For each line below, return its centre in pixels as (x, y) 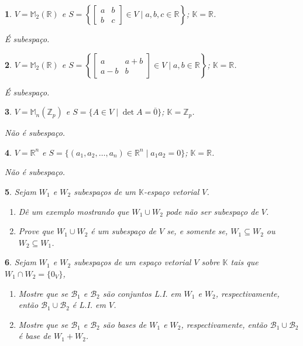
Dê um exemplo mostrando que (74, 211)
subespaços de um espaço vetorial (132, 262)
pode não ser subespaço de (212, 211)
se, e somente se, (197, 231)
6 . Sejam (20, 262)
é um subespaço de (123, 231)
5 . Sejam (20, 191)
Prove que (36, 231)
